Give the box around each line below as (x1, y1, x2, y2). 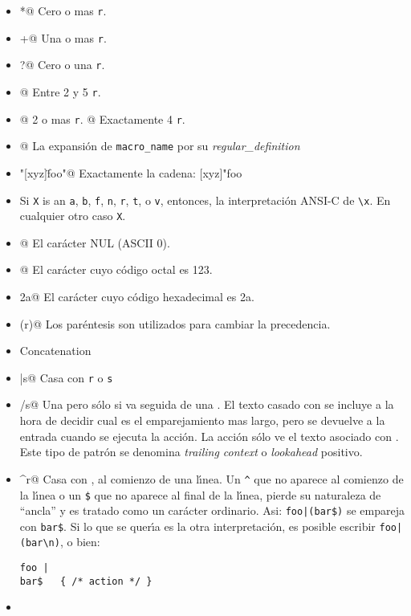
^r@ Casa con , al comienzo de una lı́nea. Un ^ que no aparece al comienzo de (19, 470, 404, 487)
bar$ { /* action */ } (19, 575, 153, 587)
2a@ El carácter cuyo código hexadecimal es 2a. (19, 288, 254, 305)
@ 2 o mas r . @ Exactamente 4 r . (19, 110, 185, 127)
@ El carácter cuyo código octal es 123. (19, 261, 213, 278)
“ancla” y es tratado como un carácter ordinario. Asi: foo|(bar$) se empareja (19, 502, 405, 519)
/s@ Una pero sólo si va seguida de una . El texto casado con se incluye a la (19, 396, 394, 413)
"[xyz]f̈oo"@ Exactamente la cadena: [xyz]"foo (19, 164, 242, 181)
